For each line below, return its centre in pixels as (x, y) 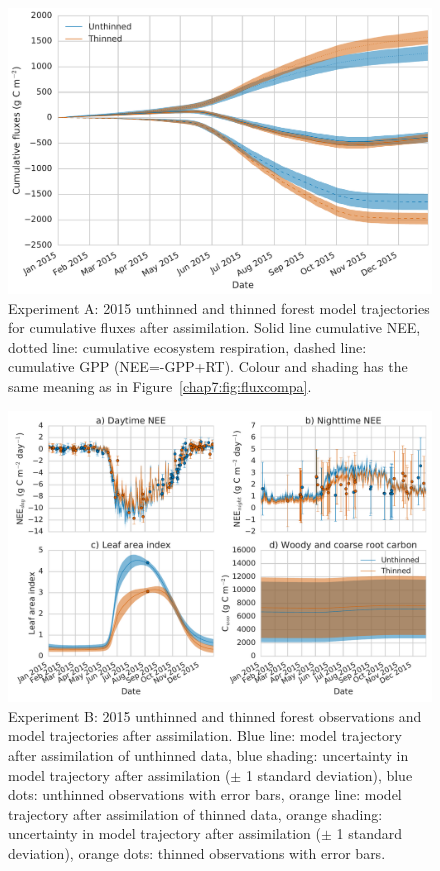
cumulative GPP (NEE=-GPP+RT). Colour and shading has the (208, 366)
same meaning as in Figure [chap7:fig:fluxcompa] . (160, 386)
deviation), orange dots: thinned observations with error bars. (197, 852)
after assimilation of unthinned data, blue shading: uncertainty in (208, 754)
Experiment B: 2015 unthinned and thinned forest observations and (215, 715)
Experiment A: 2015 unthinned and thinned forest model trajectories (219, 307)
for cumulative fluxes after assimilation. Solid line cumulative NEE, (214, 327)
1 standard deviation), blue (329, 774)
